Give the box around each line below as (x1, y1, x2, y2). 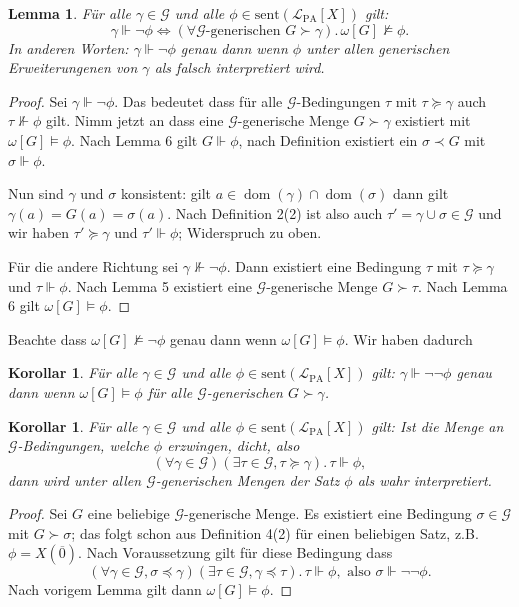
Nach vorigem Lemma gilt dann (8, 579, 202, 600)
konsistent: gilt (120, 183, 211, 204)
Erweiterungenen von (8, 57, 138, 78)
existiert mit (395, 110, 471, 131)
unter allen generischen (306, 37, 450, 58)
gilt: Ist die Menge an (371, 415, 504, 436)
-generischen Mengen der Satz (155, 469, 340, 490)
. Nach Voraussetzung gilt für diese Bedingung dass (78, 542, 393, 563)
